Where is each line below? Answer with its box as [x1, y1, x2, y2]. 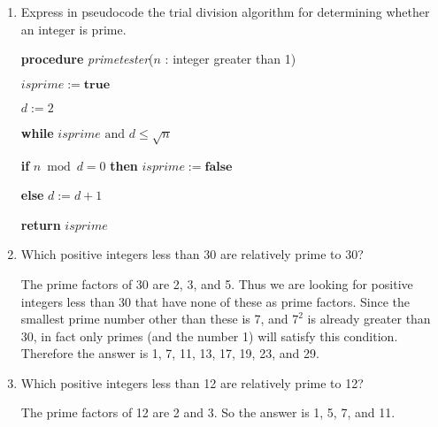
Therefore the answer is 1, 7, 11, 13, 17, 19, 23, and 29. [20, 344, 319, 362]
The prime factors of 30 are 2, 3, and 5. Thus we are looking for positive [20, 274, 413, 293]
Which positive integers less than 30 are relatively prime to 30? [20, 245, 364, 263]
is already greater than [307, 309, 431, 328]
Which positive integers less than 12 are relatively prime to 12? [20, 373, 364, 392]
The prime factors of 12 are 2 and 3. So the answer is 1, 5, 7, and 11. [20, 403, 396, 422]
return [20, 215, 61, 233]
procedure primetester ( [20, 50, 154, 68]
